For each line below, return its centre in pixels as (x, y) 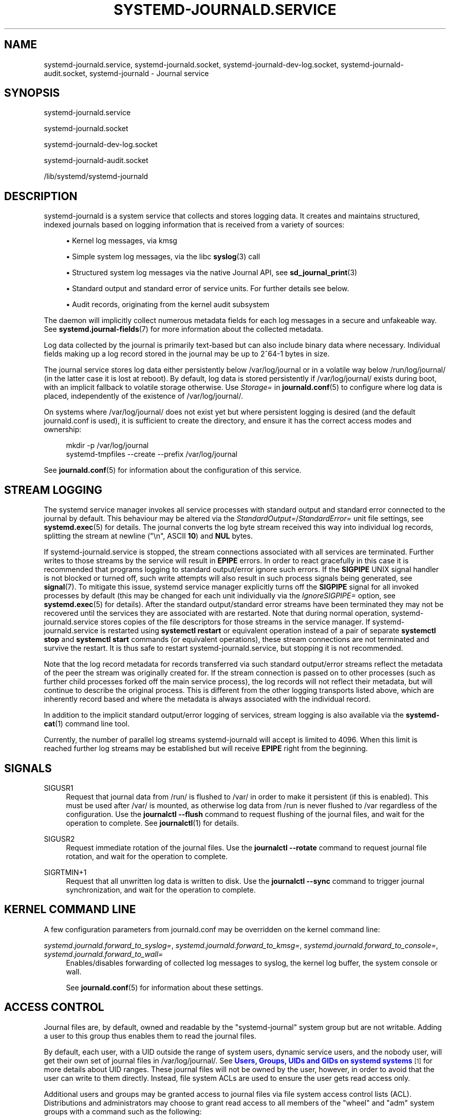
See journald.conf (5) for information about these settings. (165, 987)
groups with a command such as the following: (123, 1111)
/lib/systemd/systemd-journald (96, 176)
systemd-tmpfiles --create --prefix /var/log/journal (152, 454)
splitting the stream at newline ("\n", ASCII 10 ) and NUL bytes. (148, 536)
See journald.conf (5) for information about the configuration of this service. (173, 470)
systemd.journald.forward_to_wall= (104, 954)
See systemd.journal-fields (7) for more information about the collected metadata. (183, 329)
